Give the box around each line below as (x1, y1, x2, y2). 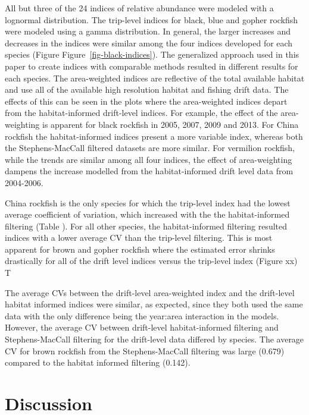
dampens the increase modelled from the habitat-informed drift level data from (5, 165, 294, 177)
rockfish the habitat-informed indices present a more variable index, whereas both (5, 130, 303, 142)
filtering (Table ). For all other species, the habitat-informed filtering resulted (5, 219, 287, 232)
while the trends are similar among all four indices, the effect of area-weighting (5, 153, 292, 165)
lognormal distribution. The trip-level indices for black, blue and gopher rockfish (5, 13, 298, 26)
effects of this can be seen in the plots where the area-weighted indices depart (5, 95, 288, 107)
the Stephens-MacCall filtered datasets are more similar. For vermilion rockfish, (5, 142, 295, 154)
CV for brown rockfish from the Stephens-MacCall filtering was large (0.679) (5, 344, 285, 357)
